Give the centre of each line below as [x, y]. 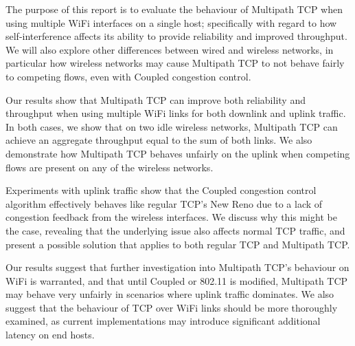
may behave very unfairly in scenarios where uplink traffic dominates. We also [170, 294]
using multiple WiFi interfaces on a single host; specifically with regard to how [171, 22]
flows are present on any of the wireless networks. [110, 167]
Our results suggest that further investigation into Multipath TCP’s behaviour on [177, 267]
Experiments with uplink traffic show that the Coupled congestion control [161, 190]
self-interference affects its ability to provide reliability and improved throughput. [176, 36]
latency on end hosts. [50, 335]
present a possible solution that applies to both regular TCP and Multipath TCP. [178, 244]
